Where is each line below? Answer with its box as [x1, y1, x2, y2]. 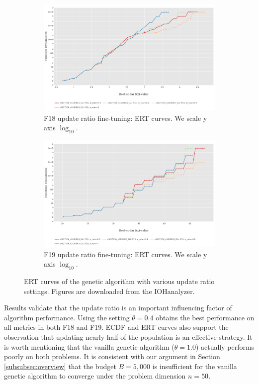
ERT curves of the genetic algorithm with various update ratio [24, 276, 215, 286]
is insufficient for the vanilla [152, 361, 237, 371]
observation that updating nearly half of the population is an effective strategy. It [4, 331, 253, 342]
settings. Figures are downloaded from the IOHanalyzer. [24, 286, 195, 296]
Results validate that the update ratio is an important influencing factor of [4, 302, 232, 313]
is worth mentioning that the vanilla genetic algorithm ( [4, 341, 174, 352]
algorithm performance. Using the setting [4, 312, 130, 322]
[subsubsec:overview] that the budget [4, 361, 116, 371]
